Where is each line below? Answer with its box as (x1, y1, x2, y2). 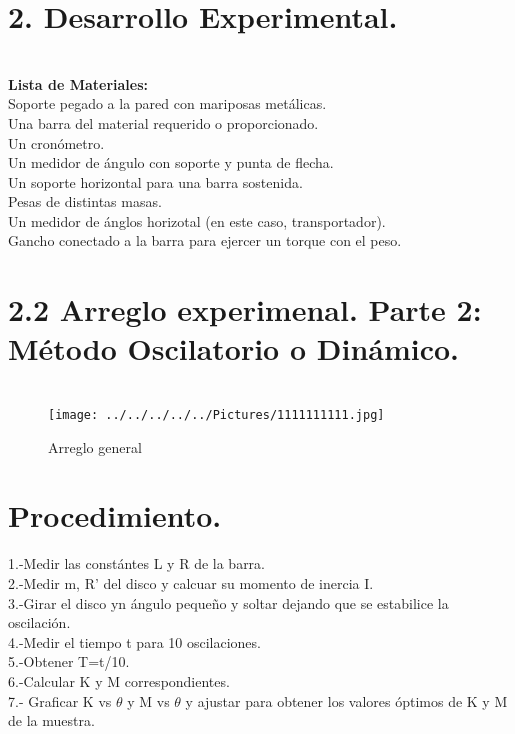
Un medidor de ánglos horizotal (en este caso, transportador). (8, 210, 386, 231)
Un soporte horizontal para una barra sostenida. (8, 171, 303, 192)
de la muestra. (8, 710, 95, 731)
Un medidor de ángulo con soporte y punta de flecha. (8, 152, 334, 173)
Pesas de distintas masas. (8, 191, 162, 212)
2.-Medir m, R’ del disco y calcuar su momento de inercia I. (8, 572, 374, 593)
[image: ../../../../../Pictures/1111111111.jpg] (48, 407, 385, 422)
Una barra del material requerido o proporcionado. (8, 112, 319, 133)
